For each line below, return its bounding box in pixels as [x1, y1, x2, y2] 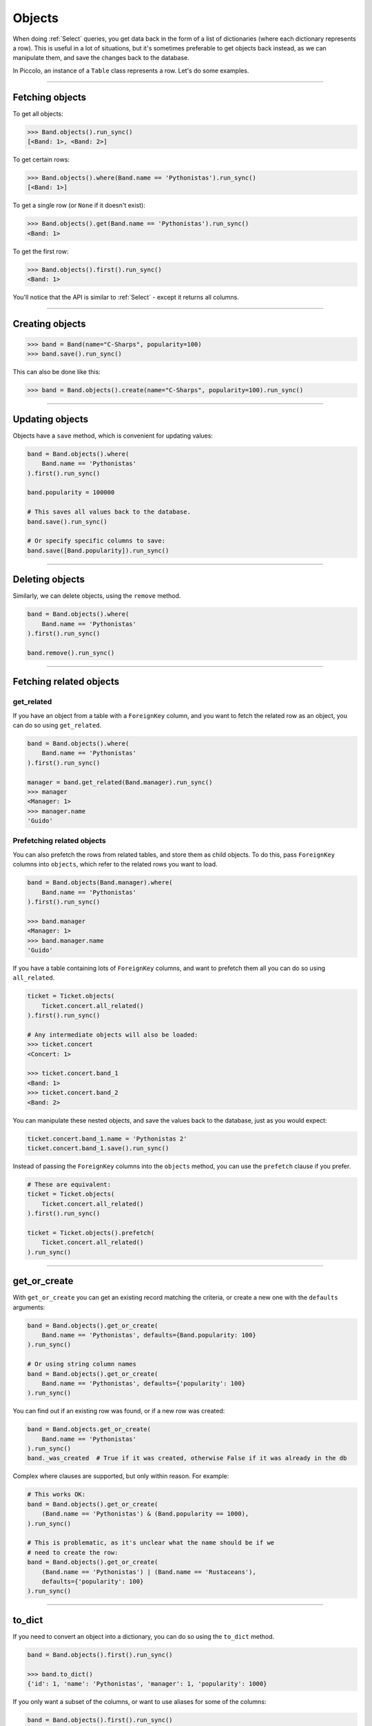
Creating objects [12, 318, 86, 329]
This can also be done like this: [12, 368, 101, 376]
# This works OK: [27, 1491, 86, 1498]
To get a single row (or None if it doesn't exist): [12, 201, 146, 210]
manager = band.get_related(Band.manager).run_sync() [27, 778, 213, 786]
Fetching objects [12, 91, 87, 103]
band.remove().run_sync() [27, 649, 115, 657]
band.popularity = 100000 [27, 489, 115, 496]
